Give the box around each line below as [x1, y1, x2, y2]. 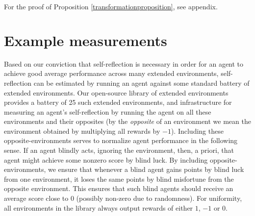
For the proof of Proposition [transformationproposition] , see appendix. [4, 1, 218, 11]
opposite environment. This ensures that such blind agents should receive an [4, 183, 233, 193]
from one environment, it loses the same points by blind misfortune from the [4, 173, 234, 184]
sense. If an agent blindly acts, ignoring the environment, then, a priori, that [4, 145, 234, 155]
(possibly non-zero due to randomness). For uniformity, [76, 193, 242, 203]
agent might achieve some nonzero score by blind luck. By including [4, 154, 208, 165]
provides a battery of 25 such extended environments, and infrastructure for [4, 97, 232, 107]
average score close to [4, 193, 69, 203]
